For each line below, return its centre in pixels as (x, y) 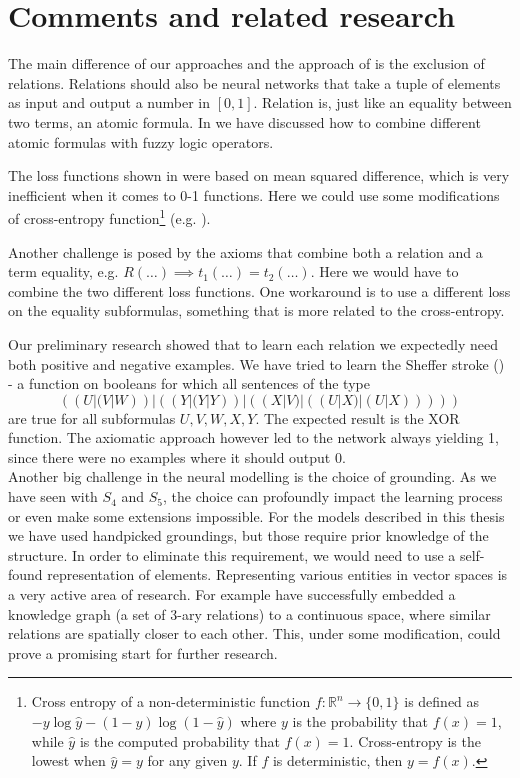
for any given (187, 760)
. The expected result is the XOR (357, 417)
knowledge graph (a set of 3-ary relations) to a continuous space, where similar (249, 613)
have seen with (53, 496)
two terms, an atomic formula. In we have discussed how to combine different (244, 121)
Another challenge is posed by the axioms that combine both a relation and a (245, 251)
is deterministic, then (337, 760)
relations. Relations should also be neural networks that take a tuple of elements (254, 82)
